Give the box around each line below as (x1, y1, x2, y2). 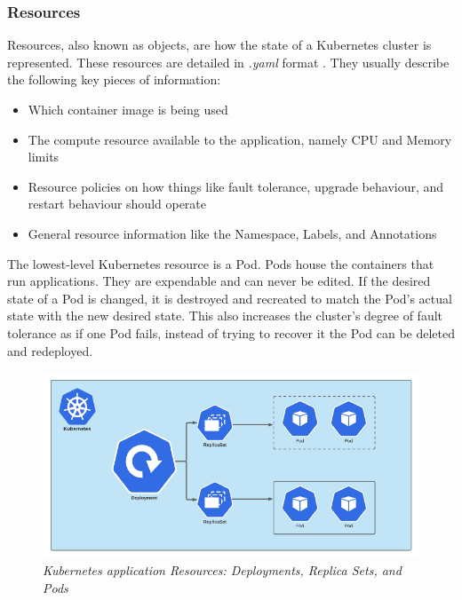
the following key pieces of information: (7, 70, 221, 89)
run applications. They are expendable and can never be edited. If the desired (7, 272, 431, 290)
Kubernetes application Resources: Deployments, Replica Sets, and (43, 561, 402, 580)
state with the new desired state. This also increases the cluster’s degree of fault (7, 306, 442, 325)
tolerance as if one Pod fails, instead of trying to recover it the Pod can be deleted (7, 323, 455, 342)
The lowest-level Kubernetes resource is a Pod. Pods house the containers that (7, 254, 434, 272)
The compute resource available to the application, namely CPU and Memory (28, 130, 452, 148)
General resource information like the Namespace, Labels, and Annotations (28, 224, 437, 242)
